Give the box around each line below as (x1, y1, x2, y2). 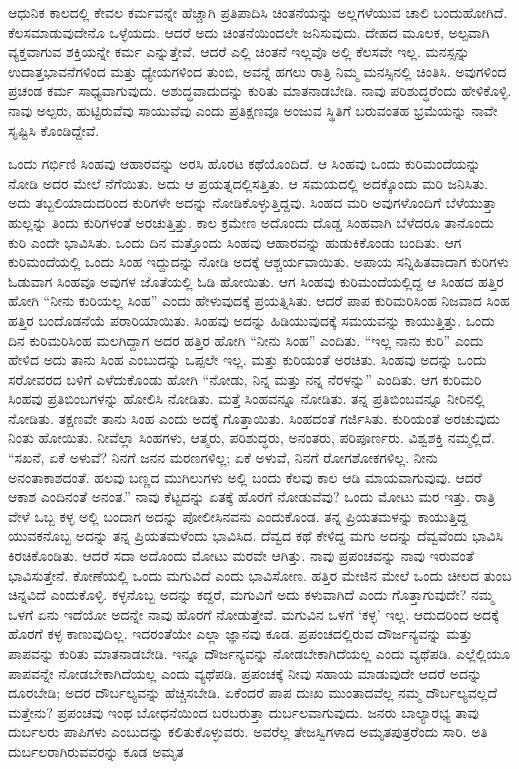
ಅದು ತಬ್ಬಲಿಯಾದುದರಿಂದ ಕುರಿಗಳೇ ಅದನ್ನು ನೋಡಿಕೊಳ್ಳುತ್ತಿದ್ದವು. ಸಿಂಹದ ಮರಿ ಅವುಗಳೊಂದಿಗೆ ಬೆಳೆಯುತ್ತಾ (8, 192, 497, 213)
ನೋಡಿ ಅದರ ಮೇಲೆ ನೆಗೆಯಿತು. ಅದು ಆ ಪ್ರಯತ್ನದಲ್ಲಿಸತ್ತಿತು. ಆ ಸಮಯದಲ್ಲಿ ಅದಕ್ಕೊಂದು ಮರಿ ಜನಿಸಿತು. (8, 172, 488, 193)
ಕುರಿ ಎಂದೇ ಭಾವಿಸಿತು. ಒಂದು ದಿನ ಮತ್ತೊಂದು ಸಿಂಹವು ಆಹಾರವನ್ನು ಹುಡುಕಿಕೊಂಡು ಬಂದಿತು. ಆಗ (8, 231, 462, 252)
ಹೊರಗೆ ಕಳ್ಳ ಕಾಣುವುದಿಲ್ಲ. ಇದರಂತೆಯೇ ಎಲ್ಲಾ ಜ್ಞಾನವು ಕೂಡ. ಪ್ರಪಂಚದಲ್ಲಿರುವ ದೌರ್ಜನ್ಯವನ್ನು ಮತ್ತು (8, 623, 473, 644)
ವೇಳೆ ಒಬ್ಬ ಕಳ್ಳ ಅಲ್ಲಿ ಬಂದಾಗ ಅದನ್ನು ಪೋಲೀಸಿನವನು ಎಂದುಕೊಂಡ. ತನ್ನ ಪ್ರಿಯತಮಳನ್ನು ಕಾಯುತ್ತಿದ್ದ (8, 505, 468, 526)
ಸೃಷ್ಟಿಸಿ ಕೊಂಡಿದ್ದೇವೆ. (8, 119, 100, 140)
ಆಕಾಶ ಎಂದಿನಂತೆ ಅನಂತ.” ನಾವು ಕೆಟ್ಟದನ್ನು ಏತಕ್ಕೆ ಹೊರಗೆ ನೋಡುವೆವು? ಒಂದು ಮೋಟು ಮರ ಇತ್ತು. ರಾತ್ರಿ (8, 486, 496, 507)
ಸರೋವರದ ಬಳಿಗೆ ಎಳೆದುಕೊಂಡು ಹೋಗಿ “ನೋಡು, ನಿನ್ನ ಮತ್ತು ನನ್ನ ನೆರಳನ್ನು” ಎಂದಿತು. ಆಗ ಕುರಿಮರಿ (8, 368, 482, 389)
